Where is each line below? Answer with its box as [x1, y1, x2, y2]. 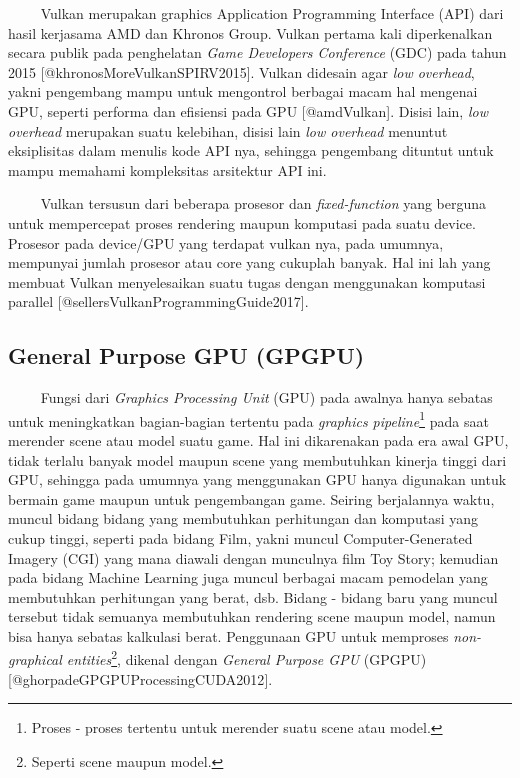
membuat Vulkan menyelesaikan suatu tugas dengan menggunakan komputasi [8, 271, 486, 292]
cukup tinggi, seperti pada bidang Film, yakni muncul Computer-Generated [8, 527, 473, 548]
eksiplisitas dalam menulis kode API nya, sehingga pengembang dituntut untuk [8, 140, 494, 161]
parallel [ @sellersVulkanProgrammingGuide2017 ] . [8, 291, 309, 312]
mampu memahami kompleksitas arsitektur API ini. [8, 159, 327, 180]
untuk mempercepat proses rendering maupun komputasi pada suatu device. [8, 212, 476, 233]
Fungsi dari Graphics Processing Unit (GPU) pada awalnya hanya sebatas [40, 387, 493, 408]
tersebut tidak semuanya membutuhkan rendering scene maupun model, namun [8, 606, 496, 627]
